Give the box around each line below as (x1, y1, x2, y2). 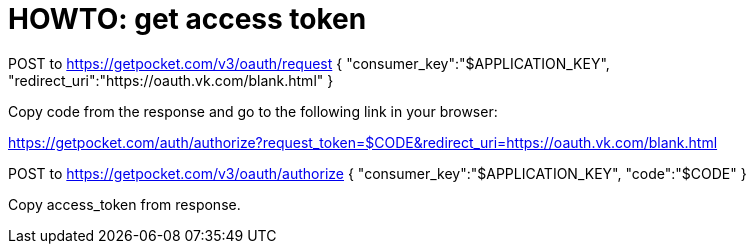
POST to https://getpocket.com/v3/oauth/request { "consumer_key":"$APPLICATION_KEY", (8, 54, 610, 72)
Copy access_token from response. (8, 195, 241, 213)
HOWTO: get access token (8, 2, 367, 36)
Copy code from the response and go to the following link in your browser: (8, 102, 498, 120)
